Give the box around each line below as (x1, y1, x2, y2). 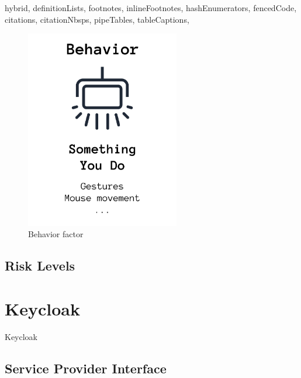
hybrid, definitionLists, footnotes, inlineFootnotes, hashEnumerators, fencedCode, (5, 2, 297, 13)
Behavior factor (28, 228, 84, 240)
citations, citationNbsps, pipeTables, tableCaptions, (5, 13, 189, 25)
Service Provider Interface (5, 359, 167, 377)
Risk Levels (5, 256, 75, 275)
